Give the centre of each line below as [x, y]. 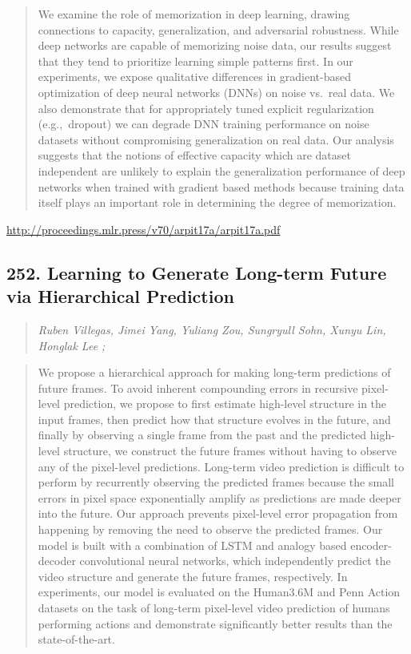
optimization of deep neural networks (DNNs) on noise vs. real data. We [216, 92]
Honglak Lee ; [72, 345]
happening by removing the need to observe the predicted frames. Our [210, 529]
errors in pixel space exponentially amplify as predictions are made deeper [219, 497]
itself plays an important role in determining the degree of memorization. [217, 202]
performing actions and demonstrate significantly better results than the [215, 623]
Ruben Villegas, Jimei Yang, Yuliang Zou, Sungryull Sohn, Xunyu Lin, [212, 329]
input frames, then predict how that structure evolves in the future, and [214, 419]
